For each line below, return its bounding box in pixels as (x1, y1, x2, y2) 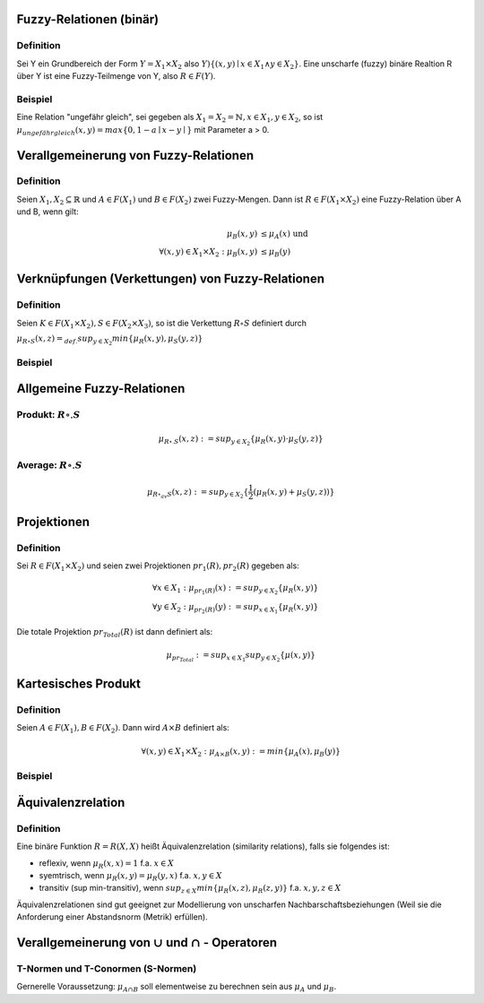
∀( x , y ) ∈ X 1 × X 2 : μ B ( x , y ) (158, 246, 258, 259)
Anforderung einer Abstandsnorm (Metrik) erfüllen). (16, 912, 208, 922)
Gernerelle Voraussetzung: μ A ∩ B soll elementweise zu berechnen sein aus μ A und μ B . (16, 981, 337, 994)
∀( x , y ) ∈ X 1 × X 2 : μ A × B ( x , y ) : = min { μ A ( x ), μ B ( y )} (141, 746, 341, 758)
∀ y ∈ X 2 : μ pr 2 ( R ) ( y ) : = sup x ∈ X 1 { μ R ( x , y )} (152, 601, 319, 616)
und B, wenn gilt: (16, 206, 80, 217)
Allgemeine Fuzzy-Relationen (16, 381, 186, 396)
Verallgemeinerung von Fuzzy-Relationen (16, 148, 255, 163)
